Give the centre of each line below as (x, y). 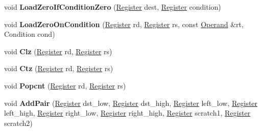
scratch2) (18, 123)
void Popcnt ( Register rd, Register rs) (65, 85)
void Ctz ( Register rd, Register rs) (59, 68)
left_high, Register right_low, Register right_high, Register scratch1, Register (127, 113)
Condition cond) (30, 34)
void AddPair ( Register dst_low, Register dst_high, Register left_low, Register (131, 103)
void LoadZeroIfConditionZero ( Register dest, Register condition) (113, 7)
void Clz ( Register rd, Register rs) (58, 51)
